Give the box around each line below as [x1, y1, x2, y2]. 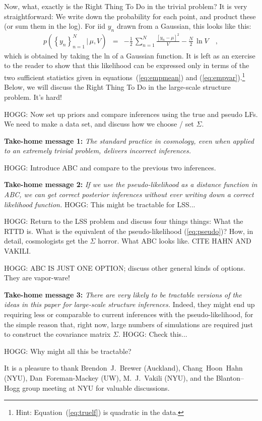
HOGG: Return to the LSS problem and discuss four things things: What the [4, 216, 243, 226]
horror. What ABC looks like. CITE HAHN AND [98, 235, 251, 246]
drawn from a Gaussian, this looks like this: [116, 21, 251, 31]
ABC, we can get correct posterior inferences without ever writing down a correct [4, 189, 254, 200]
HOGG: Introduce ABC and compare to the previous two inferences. [4, 162, 216, 172]
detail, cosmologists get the [4, 235, 88, 246]
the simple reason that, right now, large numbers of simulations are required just [4, 319, 253, 329]
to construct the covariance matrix [4, 329, 111, 339]
